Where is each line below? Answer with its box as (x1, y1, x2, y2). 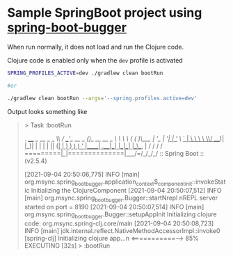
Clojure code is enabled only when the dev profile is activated (7, 56, 183, 64)
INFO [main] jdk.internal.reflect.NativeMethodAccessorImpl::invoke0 (24, 226, 220, 234)
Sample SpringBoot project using (7, 5, 202, 21)
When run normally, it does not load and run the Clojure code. (7, 42, 184, 51)
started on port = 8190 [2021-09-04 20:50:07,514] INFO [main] (24, 203, 204, 211)
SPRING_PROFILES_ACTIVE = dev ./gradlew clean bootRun (7, 70, 163, 77)
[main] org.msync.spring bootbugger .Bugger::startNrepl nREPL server (24, 193, 218, 204)
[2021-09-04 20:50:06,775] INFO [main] (24, 170, 140, 178)
